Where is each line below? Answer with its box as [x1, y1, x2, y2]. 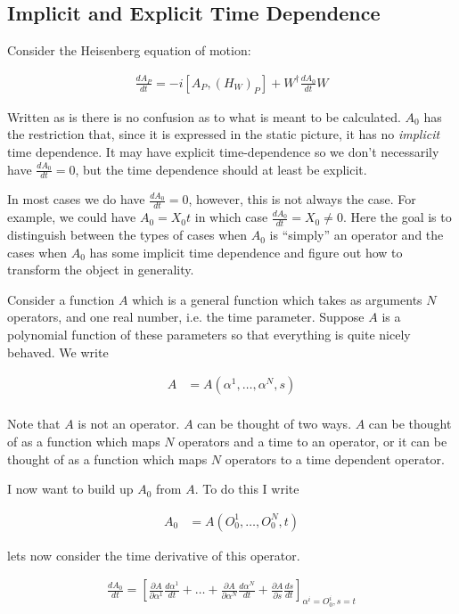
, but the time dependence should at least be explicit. [75, 160, 367, 178]
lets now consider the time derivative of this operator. [7, 545, 300, 564]
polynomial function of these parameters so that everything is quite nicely [7, 325, 411, 344]
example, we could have [7, 208, 136, 226]
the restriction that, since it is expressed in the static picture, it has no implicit [7, 125, 440, 143]
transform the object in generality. [7, 260, 194, 279]
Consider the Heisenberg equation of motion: [7, 41, 251, 60]
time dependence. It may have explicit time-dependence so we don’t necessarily [7, 143, 439, 161]
